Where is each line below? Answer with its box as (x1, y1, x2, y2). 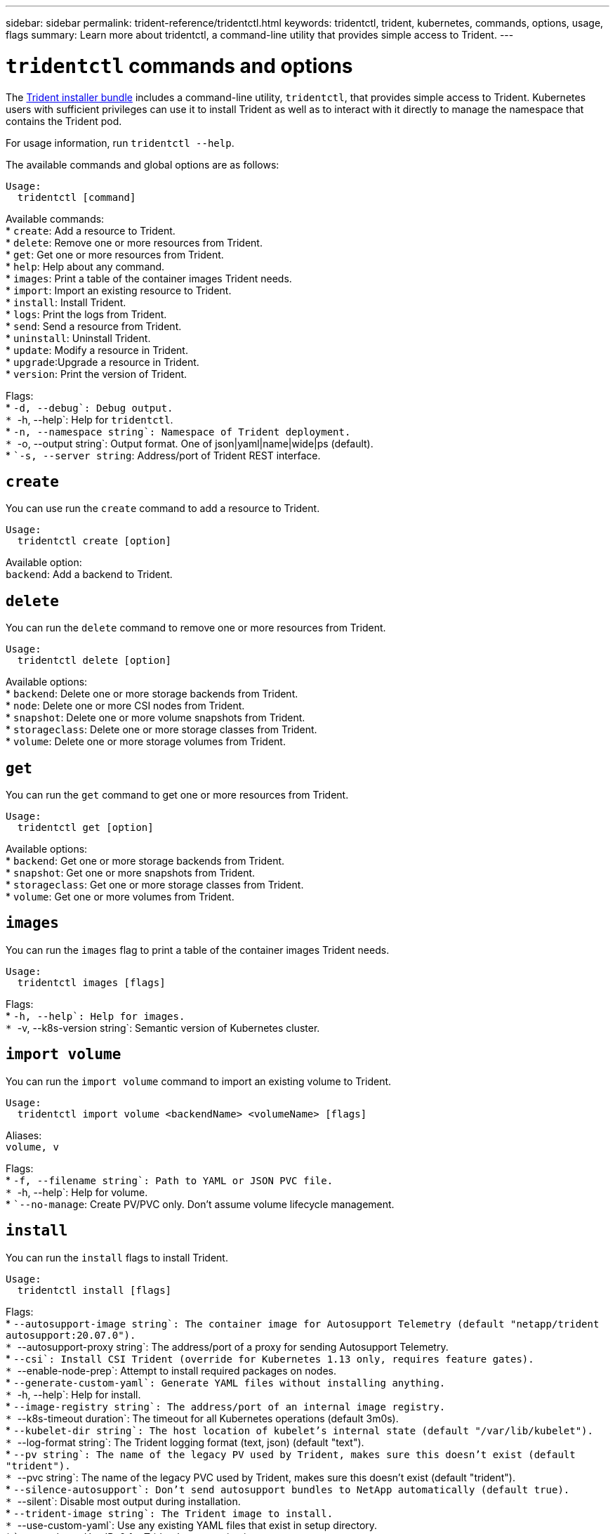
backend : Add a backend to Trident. (6, 568, 173, 581)
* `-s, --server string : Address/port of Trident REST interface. (6, 449, 321, 461)
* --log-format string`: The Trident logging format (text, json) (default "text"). (6, 1436, 364, 1448)
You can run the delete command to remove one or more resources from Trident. (6, 622, 386, 634)
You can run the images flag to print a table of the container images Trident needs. (6, 943, 390, 956)
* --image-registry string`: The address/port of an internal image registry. (6, 1400, 446, 1412)
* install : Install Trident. (6, 296, 126, 308)
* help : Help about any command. (6, 260, 165, 273)
